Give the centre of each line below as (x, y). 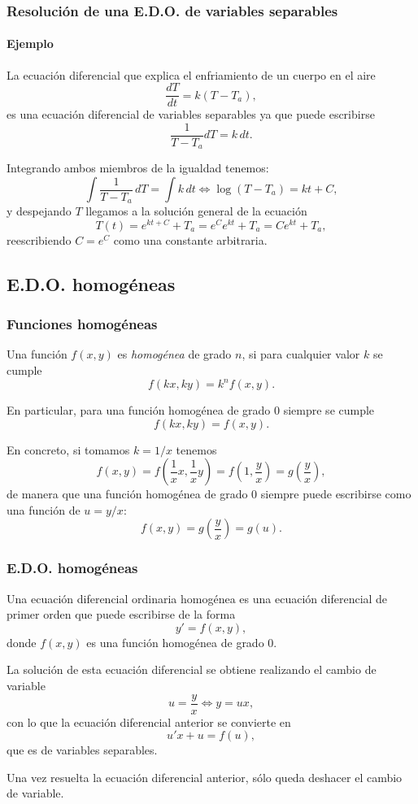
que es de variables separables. (82, 750)
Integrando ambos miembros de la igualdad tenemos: (138, 168)
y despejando (39, 211)
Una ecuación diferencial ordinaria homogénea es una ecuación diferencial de (197, 598)
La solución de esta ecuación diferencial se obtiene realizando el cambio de (192, 669)
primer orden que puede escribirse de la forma (121, 614)
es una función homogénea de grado (175, 642)
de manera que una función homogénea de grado (127, 494)
